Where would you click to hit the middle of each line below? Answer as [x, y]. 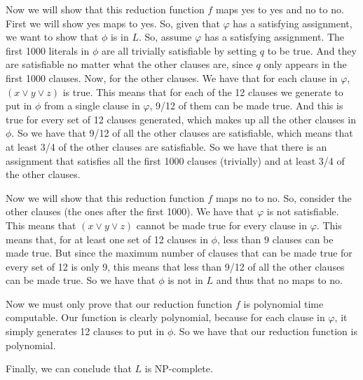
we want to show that [52, 37]
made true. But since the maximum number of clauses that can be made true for [179, 253]
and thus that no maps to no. [279, 280]
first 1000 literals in [48, 50]
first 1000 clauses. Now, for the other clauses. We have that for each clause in [172, 77]
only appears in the [305, 64]
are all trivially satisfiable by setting [179, 50]
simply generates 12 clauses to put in [85, 331]
